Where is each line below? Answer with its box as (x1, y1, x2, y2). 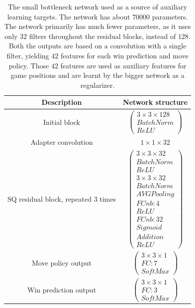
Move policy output (32, 258, 92, 268)
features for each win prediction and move (60, 50, 189, 60)
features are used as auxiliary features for (60, 60, 187, 70)
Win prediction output (27, 284, 97, 295)
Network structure (123, 97, 188, 107)
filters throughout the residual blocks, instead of (29, 30, 176, 41)
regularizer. (80, 79, 115, 90)
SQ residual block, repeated (7, 193, 92, 204)
